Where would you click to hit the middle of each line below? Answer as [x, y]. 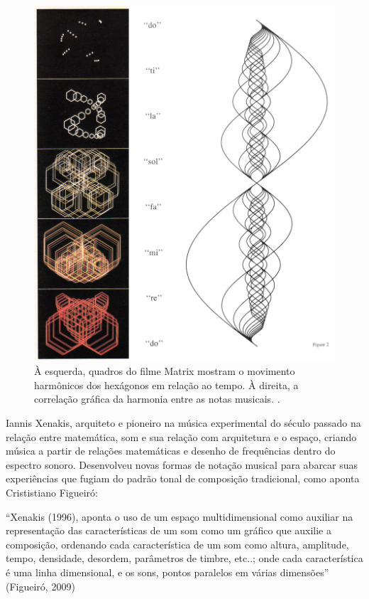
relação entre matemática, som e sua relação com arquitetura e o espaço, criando [181, 436]
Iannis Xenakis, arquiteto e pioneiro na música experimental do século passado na [183, 423]
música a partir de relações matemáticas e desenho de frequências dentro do [171, 451]
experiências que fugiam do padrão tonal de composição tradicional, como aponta [183, 478]
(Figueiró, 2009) [40, 586]
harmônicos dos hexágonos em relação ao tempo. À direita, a [166, 385]
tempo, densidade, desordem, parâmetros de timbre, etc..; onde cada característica [184, 558]
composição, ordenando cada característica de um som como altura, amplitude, [177, 544]
